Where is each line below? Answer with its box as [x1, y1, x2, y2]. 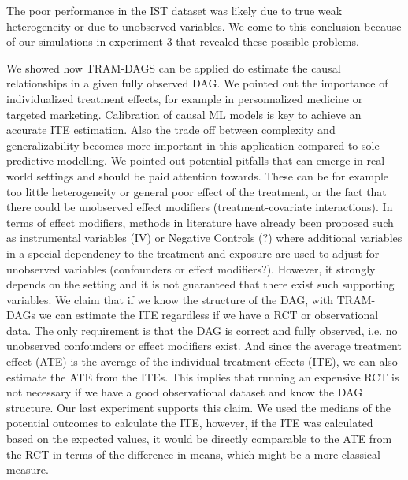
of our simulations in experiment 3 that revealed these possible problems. [6, 33, 359, 50]
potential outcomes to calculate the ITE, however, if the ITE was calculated [6, 415, 373, 431]
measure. [6, 461, 49, 478]
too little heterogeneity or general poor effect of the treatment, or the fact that [6, 183, 387, 199]
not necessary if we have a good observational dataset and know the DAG [6, 384, 363, 400]
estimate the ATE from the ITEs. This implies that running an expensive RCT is [6, 368, 399, 385]
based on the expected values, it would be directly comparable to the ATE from [6, 430, 392, 447]
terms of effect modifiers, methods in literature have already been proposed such [6, 214, 394, 230]
